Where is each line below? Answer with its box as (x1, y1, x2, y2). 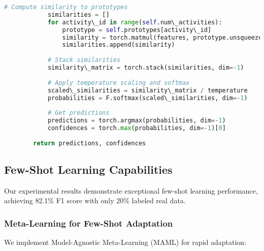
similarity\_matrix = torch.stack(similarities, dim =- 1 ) (47, 64, 244, 71)
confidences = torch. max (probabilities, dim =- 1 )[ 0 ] (47, 124, 226, 132)
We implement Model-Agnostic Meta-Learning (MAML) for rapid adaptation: (4, 237, 247, 247)
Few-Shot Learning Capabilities (4, 162, 173, 177)
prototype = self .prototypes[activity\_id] (62, 26, 212, 34)
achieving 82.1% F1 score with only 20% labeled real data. (4, 195, 186, 206)
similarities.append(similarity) (62, 41, 175, 49)
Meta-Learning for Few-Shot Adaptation (4, 216, 173, 229)
